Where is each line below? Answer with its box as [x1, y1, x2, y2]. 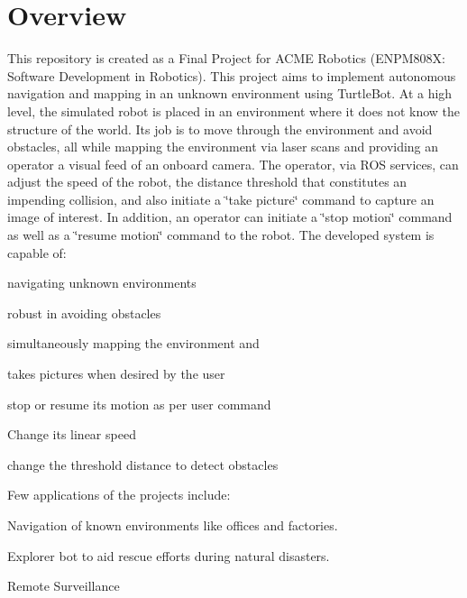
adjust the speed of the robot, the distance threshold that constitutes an [7, 172, 407, 191]
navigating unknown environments [7, 273, 197, 292]
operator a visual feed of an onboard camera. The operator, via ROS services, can [7, 154, 459, 173]
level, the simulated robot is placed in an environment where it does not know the [7, 101, 460, 120]
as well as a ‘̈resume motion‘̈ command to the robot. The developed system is [7, 225, 435, 244]
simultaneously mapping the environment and [7, 334, 260, 353]
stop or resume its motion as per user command [7, 394, 271, 413]
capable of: [7, 243, 67, 262]
